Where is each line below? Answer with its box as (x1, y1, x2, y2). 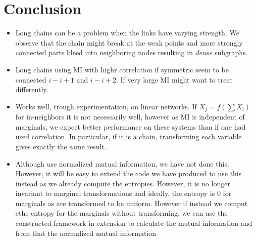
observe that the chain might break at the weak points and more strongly (15, 37, 243, 48)
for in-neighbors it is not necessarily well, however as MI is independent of (15, 111, 245, 122)
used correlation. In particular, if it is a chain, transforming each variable (15, 131, 242, 142)
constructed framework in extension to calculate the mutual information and (15, 218, 252, 228)
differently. (15, 84, 48, 95)
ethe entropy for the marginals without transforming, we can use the (15, 208, 228, 218)
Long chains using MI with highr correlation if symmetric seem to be (15, 64, 229, 74)
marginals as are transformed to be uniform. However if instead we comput (15, 197, 248, 208)
